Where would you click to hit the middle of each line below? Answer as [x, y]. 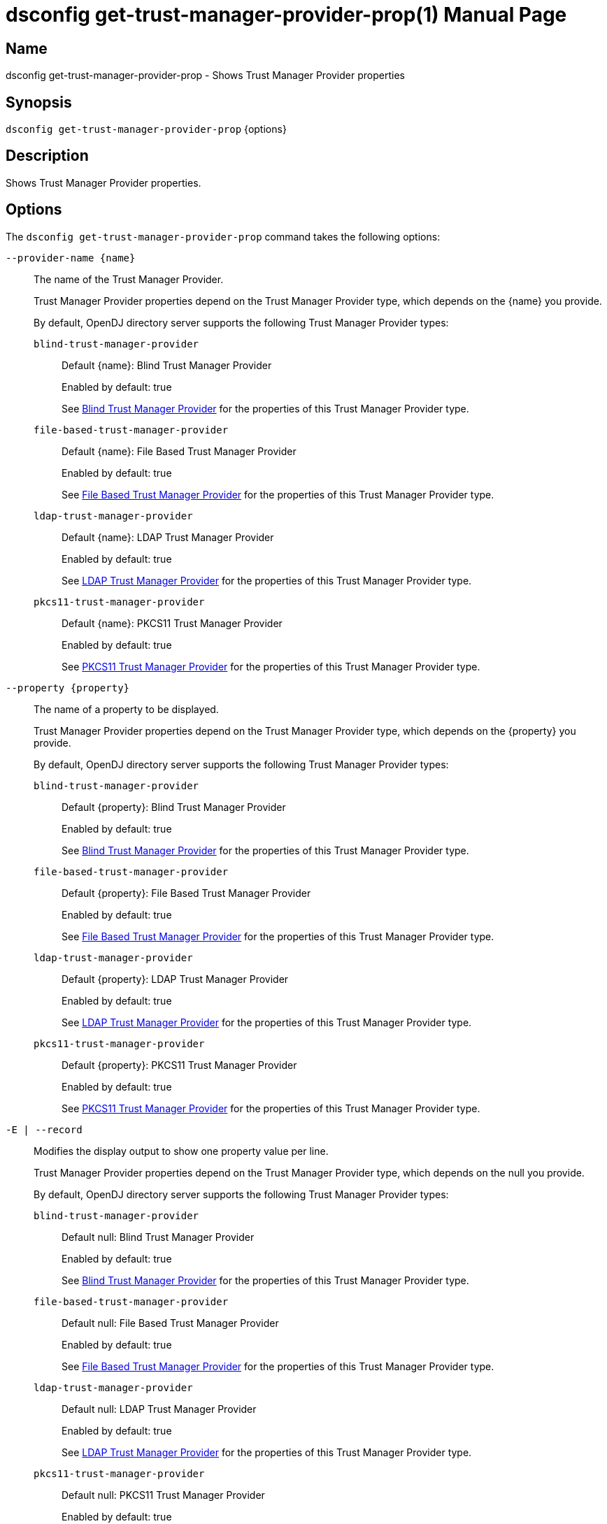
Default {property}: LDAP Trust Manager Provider [175, 979]
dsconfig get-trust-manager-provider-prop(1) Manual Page [286, 15]
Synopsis [39, 102]
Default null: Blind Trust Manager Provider [158, 1237]
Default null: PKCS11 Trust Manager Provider [163, 1495]
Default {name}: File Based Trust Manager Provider [179, 451]
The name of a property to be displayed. [126, 709]
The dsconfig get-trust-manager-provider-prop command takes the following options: [223, 236]
